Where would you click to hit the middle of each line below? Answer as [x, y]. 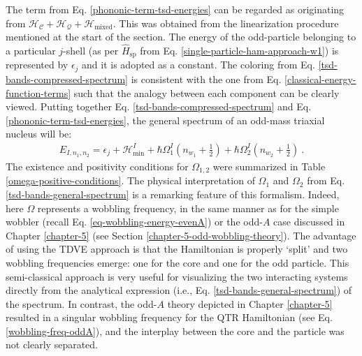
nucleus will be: [39, 134]
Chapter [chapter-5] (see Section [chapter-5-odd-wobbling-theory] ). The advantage [181, 235]
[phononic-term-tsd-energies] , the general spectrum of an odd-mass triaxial [165, 120]
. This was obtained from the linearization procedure [226, 23]
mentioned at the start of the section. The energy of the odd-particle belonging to [181, 37]
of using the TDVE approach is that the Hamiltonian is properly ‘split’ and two [177, 249]
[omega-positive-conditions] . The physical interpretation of [130, 180]
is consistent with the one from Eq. [206, 79]
